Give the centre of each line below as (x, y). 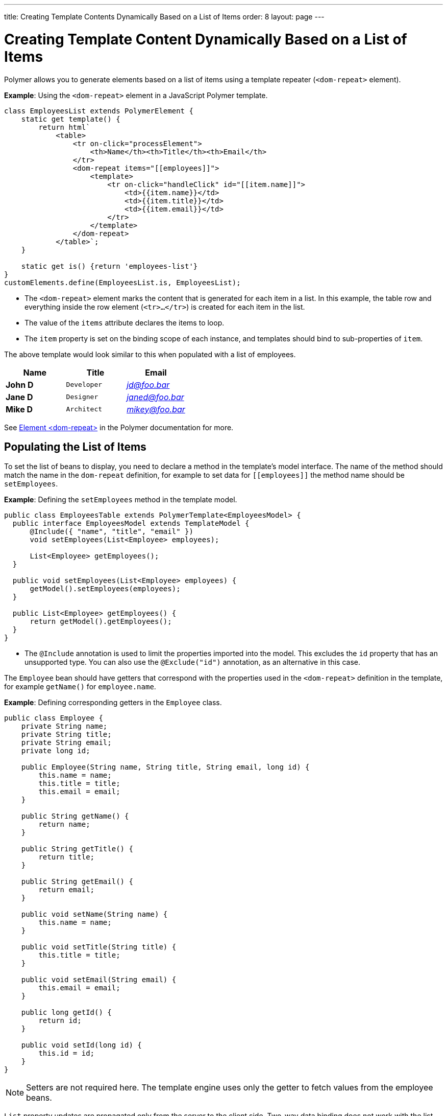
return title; (67, 857)
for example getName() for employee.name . (80, 687)
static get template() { (71, 119)
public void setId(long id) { (81, 1045)
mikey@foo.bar (156, 409)
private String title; (66, 735)
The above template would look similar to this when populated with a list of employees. (150, 354)
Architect (84, 409)
